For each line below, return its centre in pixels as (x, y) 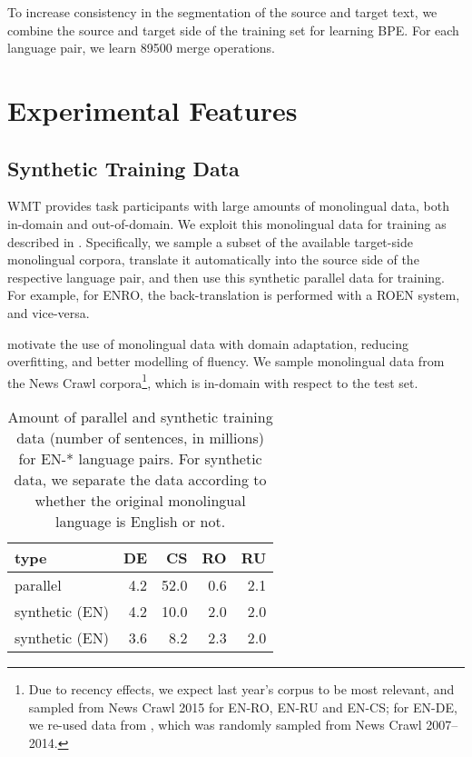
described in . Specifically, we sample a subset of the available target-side (210, 241)
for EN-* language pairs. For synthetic (140, 458)
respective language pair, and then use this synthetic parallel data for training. (226, 277)
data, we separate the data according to (140, 479)
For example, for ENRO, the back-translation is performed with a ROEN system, (234, 295)
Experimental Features (152, 110)
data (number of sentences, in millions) (140, 437)
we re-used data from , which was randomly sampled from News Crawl (225, 725)
